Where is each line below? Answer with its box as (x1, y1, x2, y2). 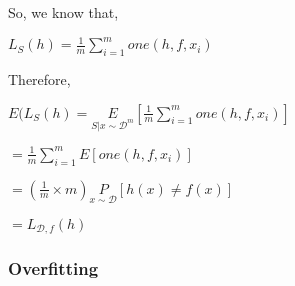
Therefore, (8, 68, 71, 89)
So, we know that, (8, 2, 119, 22)
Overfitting (8, 256, 99, 281)
